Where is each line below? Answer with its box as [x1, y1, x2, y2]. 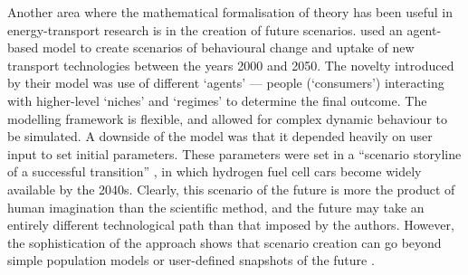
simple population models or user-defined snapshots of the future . [7, 251, 375, 270]
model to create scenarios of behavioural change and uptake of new [42, 38, 415, 57]
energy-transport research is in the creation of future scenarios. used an [7, 20, 403, 39]
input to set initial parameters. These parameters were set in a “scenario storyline [7, 144, 462, 163]
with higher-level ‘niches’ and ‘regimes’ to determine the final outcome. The [7, 90, 427, 109]
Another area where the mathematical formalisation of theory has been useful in [7, 3, 453, 21]
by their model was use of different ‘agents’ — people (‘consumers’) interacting [7, 73, 444, 92]
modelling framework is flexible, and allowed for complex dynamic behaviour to [7, 109, 447, 128]
